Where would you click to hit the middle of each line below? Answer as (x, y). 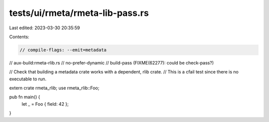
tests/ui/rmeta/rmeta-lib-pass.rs (79, 13)
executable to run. (28, 79)
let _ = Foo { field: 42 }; (45, 104)
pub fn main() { (25, 97)
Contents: (19, 37)
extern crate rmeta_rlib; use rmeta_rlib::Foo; (54, 88)
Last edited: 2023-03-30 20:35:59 (45, 28)
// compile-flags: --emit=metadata (63, 50)
